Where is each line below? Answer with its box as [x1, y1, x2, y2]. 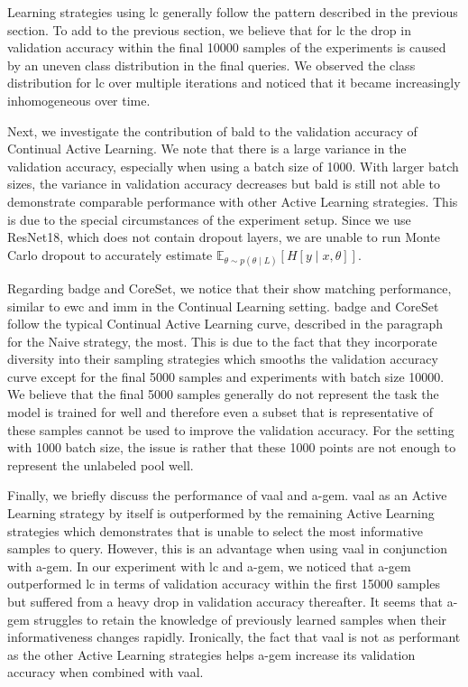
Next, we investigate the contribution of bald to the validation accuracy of [7, 121, 418, 140]
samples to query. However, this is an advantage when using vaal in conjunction [7, 539, 448, 558]
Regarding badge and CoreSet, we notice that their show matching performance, [7, 278, 452, 297]
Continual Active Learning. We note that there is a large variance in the [7, 139, 407, 158]
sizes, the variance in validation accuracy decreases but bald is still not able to [7, 174, 441, 193]
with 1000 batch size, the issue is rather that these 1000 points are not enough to [7, 438, 456, 457]
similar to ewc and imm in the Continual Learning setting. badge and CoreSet [7, 296, 439, 315]
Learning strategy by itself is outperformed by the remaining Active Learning [7, 504, 435, 523]
